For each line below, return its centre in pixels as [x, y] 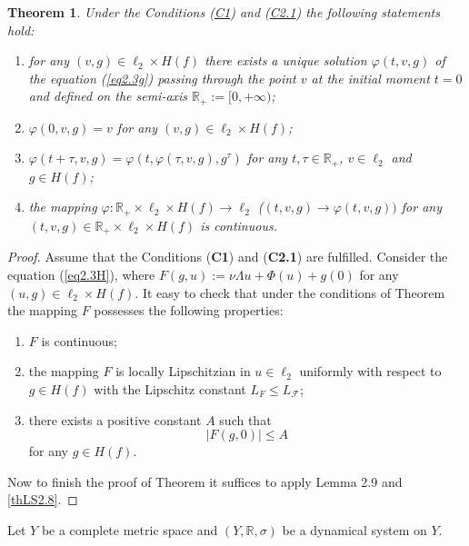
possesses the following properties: [189, 310]
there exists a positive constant [115, 419]
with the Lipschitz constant [170, 388]
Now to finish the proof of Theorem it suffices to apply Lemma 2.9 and [205, 481]
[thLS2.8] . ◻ [43, 499]
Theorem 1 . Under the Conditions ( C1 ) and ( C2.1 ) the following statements [224, 12]
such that [245, 419]
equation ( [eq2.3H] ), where [81, 274]
